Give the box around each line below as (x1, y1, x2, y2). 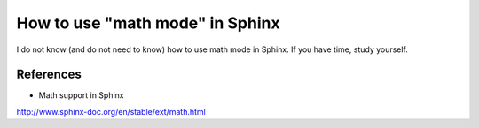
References (16, 67, 82, 82)
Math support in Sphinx (38, 90, 124, 101)
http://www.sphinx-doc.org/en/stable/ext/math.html (16, 106, 206, 117)
